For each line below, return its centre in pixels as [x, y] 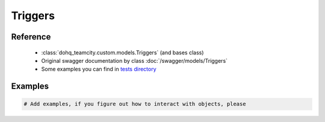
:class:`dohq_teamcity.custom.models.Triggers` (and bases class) [122, 52]
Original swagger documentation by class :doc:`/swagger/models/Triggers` [135, 60]
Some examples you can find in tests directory [99, 69]
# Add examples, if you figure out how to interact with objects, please [135, 104]
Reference [31, 37]
